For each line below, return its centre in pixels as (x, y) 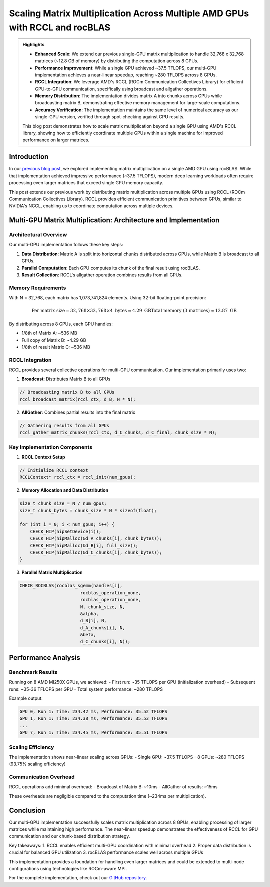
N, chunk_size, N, (103, 607)
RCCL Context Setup (43, 457)
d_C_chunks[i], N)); (105, 642)
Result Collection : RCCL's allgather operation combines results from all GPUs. (102, 275)
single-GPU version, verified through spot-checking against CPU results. (110, 117)
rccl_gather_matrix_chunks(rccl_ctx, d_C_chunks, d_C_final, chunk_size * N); (118, 432)
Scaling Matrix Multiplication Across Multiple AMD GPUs (129, 13)
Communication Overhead (42, 777)
